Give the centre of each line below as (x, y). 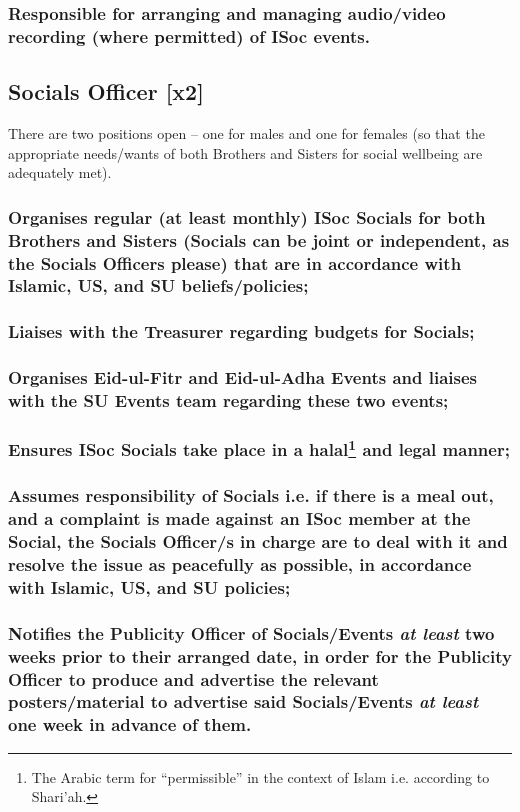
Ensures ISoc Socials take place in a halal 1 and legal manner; (259, 448)
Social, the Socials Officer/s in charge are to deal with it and (258, 541)
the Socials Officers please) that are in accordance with (235, 262)
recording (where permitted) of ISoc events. (189, 35)
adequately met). (60, 172)
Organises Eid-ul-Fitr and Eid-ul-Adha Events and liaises (242, 377)
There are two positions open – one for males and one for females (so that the (246, 132)
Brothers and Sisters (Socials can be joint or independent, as (259, 239)
